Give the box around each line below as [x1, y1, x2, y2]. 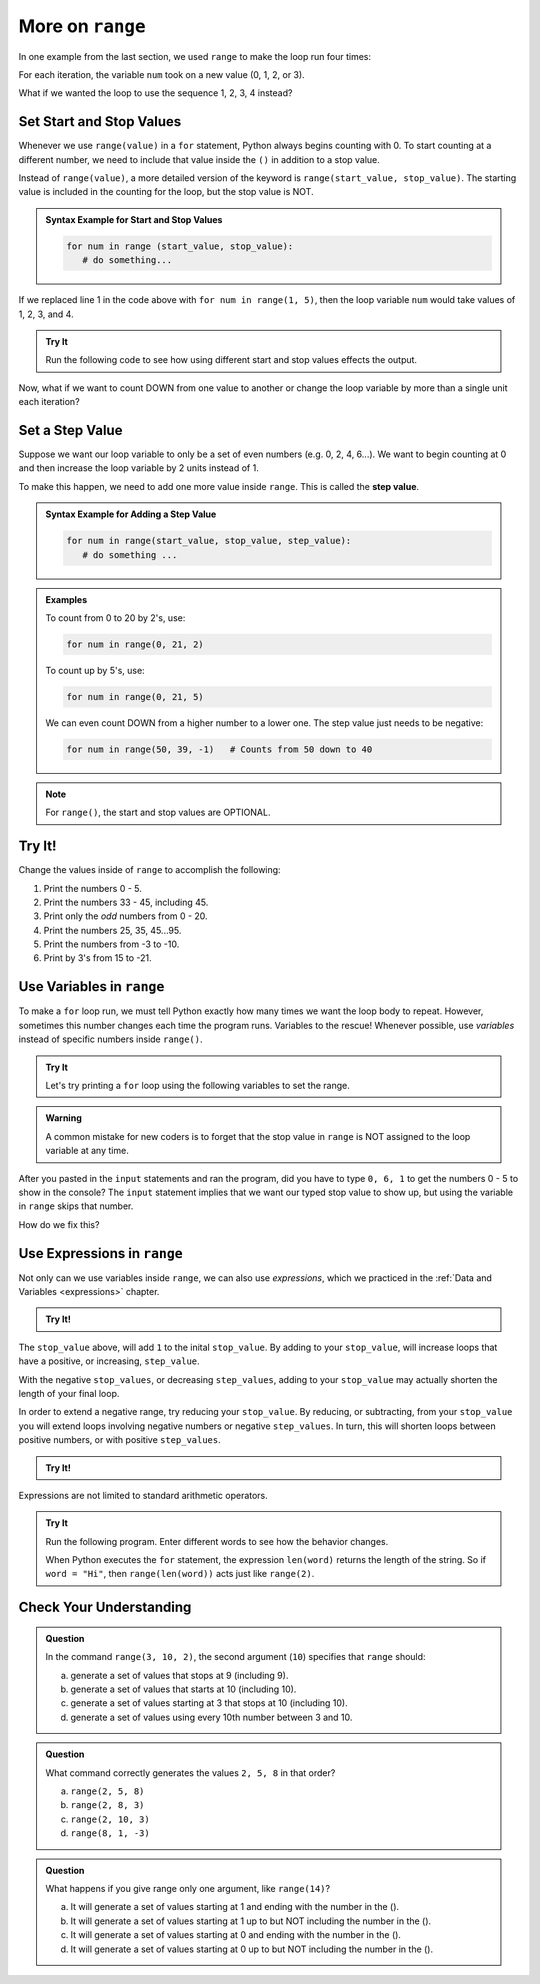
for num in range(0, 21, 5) [66, 691, 204, 702]
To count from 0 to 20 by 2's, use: [45, 611, 186, 624]
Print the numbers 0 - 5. [43, 882, 142, 894]
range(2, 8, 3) [70, 1800, 145, 1811]
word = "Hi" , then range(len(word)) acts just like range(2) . [45, 1568, 315, 1580]
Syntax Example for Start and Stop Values [45, 213, 223, 225]
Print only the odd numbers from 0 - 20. [43, 910, 209, 922]
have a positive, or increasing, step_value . [18, 1355, 200, 1367]
